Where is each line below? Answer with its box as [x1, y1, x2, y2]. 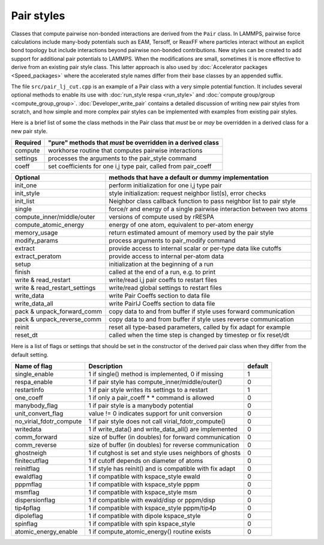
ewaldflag [14, 472, 43, 481]
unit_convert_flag [14, 409, 64, 418]
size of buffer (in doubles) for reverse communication [88, 441, 239, 450]
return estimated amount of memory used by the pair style [109, 229, 274, 237]
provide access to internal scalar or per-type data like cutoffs [109, 244, 282, 253]
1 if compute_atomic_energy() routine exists [88, 528, 211, 536]
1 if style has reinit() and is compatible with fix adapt [88, 465, 236, 473]
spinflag [14, 520, 38, 528]
